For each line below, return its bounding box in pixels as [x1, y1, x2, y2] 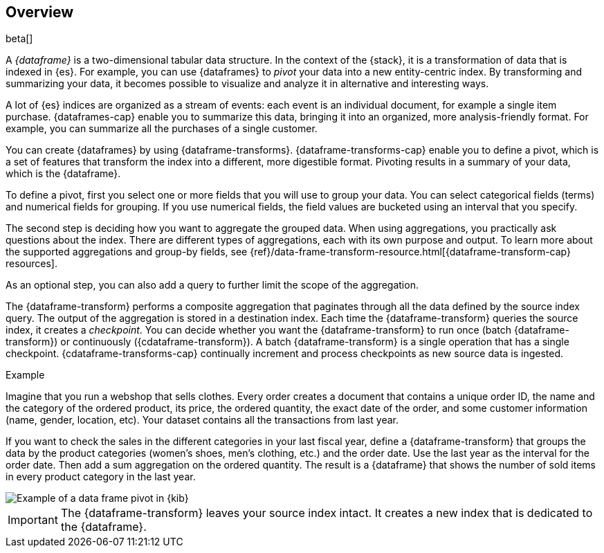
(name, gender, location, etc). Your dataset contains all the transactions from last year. [6, 414, 399, 426]
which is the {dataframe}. [6, 167, 121, 180]
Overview [6, 3, 74, 21]
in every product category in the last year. [6, 471, 196, 483]
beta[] [6, 33, 33, 45]
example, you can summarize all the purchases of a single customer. [6, 123, 318, 135]
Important [8, 513, 58, 527]
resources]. [6, 257, 57, 270]
